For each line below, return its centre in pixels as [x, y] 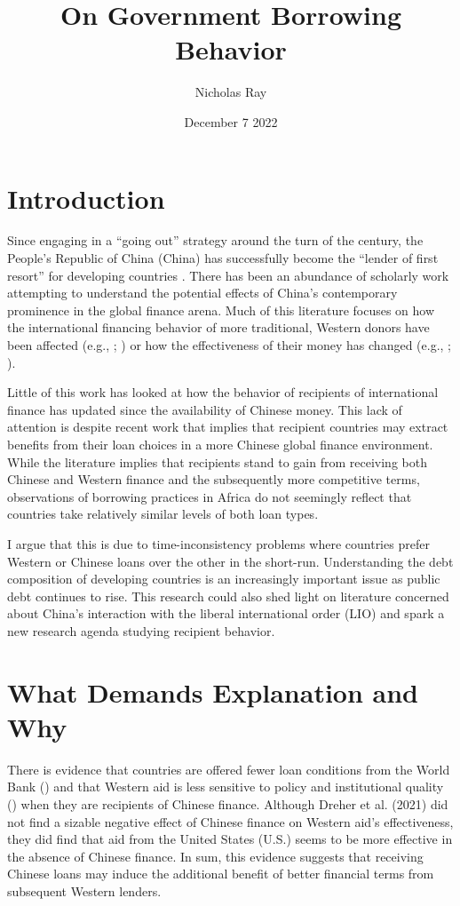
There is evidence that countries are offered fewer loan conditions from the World [229, 769]
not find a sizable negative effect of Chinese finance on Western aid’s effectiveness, [230, 821]
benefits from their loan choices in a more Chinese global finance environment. [220, 444]
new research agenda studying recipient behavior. [141, 630]
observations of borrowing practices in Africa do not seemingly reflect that [210, 496]
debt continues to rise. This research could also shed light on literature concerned [228, 596]
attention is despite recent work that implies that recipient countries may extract [228, 427]
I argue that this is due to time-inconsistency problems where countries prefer [218, 543]
